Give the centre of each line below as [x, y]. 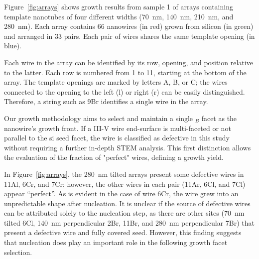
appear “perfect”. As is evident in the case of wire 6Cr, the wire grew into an [121, 194]
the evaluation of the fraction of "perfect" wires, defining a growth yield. [114, 157]
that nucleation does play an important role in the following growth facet [116, 242]
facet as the [219, 118]
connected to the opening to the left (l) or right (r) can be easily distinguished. [125, 91]
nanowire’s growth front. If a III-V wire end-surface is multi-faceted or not [118, 128]
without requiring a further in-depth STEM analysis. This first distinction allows [128, 147]
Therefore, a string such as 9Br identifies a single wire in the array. [106, 101]
